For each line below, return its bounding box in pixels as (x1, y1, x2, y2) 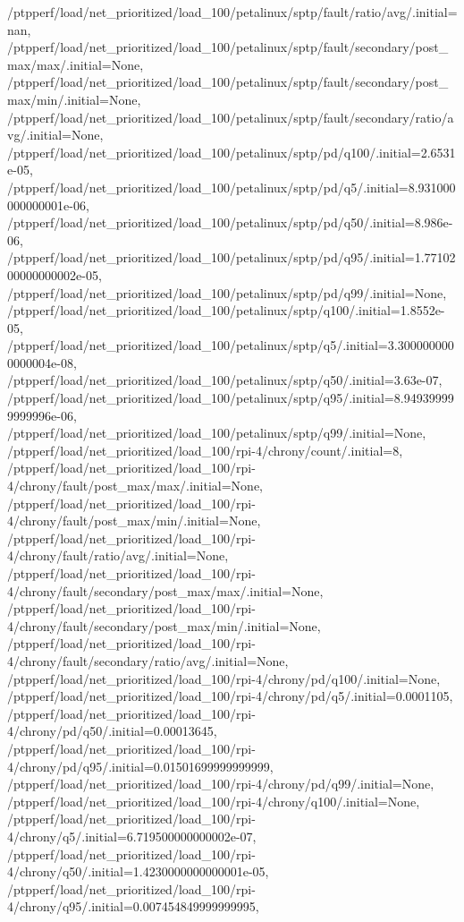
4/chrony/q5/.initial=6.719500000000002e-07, (7, 826, 257, 845)
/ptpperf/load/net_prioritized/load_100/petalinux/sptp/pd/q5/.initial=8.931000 (7, 177, 456, 196)
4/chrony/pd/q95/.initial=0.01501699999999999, (7, 756, 274, 775)
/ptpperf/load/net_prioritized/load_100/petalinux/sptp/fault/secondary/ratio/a (7, 107, 454, 126)
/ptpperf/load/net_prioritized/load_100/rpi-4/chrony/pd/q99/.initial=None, (7, 774, 434, 793)
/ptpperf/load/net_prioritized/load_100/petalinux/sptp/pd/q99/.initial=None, (7, 283, 447, 302)
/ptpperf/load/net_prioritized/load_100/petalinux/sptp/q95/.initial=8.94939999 (7, 388, 454, 407)
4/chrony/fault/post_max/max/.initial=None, (7, 476, 264, 495)
